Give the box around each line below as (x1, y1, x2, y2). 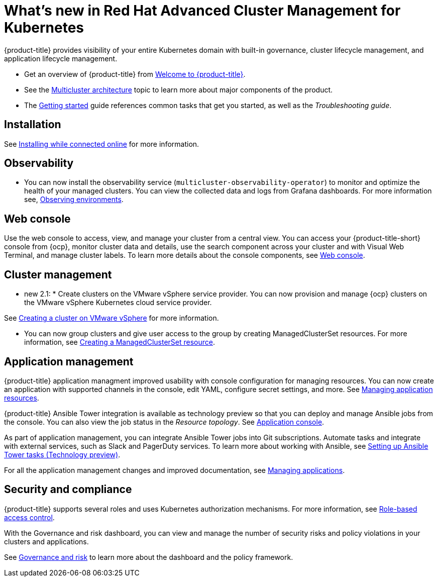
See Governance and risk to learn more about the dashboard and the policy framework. (4, 552, 293, 561)
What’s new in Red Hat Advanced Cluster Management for (4, 2, 401, 19)
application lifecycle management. (4, 54, 118, 63)
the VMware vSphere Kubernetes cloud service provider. (24, 298, 212, 307)
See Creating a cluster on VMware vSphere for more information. (4, 314, 219, 323)
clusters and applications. (4, 537, 89, 546)
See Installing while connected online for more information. (4, 139, 199, 148)
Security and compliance (4, 483, 132, 496)
